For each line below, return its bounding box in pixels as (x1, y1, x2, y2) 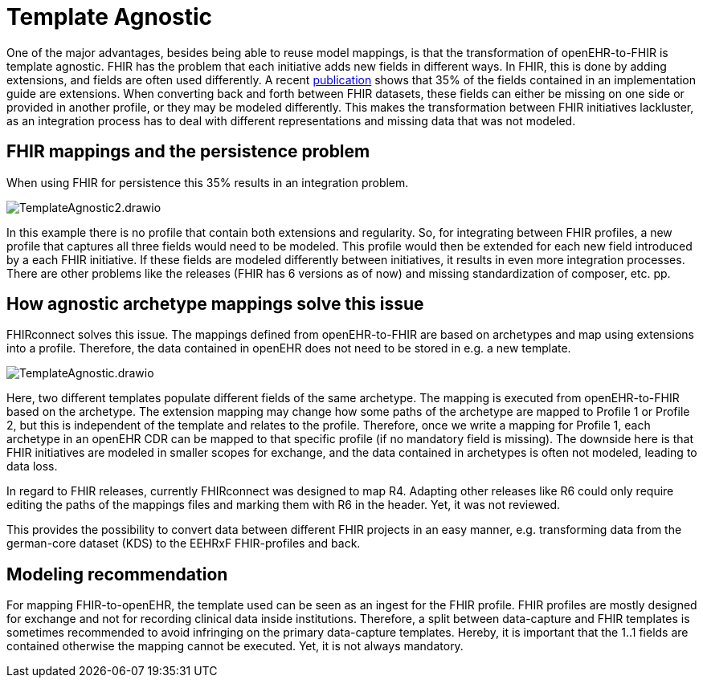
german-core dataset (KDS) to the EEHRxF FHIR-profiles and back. (6, 536, 361, 551)
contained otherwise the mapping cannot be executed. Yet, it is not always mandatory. (6, 639, 464, 653)
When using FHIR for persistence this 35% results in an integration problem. (6, 175, 409, 189)
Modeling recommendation (6, 564, 228, 584)
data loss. (6, 459, 58, 474)
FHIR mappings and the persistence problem (6, 141, 370, 162)
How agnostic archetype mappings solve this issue (6, 294, 424, 315)
